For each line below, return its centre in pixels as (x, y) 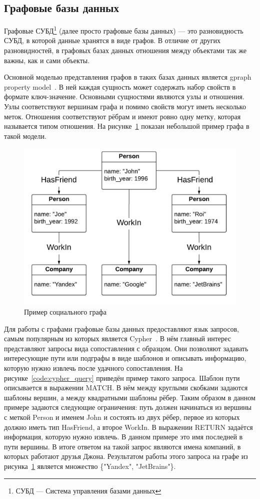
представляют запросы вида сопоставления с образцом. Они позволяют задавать (126, 348)
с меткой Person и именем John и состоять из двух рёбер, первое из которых (122, 417)
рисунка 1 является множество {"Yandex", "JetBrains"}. (90, 466)
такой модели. (25, 136)
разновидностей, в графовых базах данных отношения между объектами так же (125, 50)
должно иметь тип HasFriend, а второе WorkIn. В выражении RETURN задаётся (128, 427)
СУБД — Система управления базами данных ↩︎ (88, 490)
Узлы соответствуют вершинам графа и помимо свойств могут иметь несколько (125, 106)
